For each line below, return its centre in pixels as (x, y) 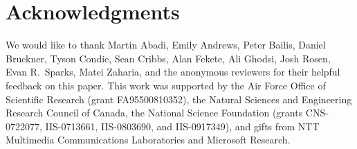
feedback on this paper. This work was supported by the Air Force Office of (166, 85)
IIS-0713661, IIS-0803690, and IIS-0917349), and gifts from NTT (182, 126)
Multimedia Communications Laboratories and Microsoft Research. (148, 140)
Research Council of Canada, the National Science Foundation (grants (154, 113)
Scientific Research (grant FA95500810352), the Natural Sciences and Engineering (179, 99)
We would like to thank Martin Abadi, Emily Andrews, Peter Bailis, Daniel (166, 45)
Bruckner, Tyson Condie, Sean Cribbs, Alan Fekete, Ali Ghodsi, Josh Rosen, (168, 58)
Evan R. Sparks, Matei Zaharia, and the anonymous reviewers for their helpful (173, 72)
